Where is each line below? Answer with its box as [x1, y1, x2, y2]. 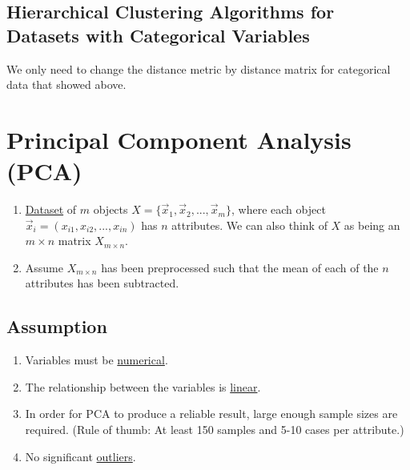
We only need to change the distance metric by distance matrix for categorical [6, 60, 391, 77]
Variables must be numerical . [25, 351, 168, 368]
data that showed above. [6, 76, 127, 93]
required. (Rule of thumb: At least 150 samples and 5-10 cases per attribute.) [25, 421, 404, 438]
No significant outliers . [25, 448, 136, 464]
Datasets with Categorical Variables [6, 22, 310, 47]
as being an [344, 216, 400, 233]
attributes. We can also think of [171, 216, 328, 233]
